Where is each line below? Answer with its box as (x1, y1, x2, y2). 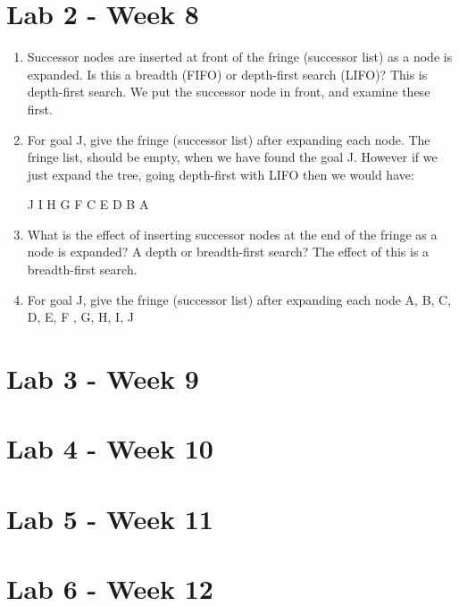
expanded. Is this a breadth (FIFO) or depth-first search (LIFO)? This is (27, 64, 428, 83)
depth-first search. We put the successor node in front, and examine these (27, 82, 430, 101)
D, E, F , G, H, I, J (27, 307, 134, 326)
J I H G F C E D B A (27, 195, 149, 214)
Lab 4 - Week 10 (6, 430, 213, 467)
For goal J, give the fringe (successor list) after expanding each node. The (27, 130, 430, 148)
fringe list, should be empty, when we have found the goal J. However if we (27, 147, 438, 166)
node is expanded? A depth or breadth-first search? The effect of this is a (27, 242, 430, 261)
